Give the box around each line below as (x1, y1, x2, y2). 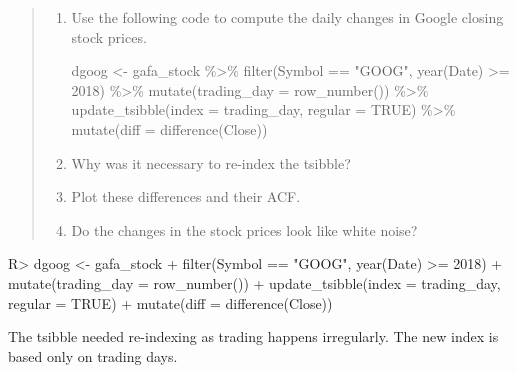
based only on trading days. (8, 345, 178, 366)
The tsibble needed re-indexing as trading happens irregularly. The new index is (8, 326, 499, 347)
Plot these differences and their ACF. (71, 186, 301, 207)
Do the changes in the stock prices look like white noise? (71, 219, 418, 240)
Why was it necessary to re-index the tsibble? (71, 152, 351, 173)
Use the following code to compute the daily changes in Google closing (71, 7, 504, 27)
